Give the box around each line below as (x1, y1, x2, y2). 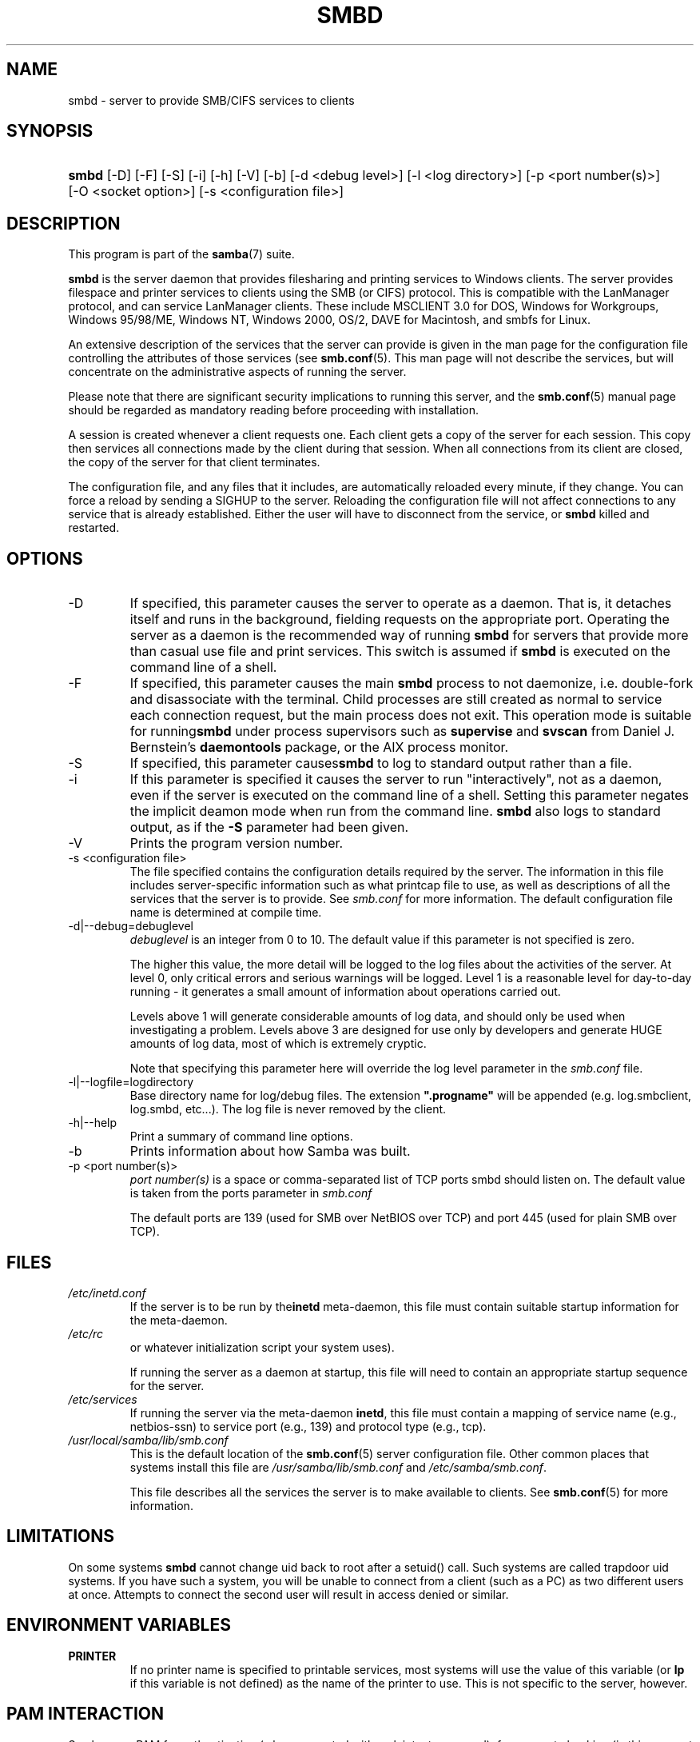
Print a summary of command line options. (129, 1129, 353, 1144)
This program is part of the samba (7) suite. (68, 247, 295, 262)
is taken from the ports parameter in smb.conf (129, 1186, 372, 1201)
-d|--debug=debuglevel (68, 919, 193, 933)
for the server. (129, 1378, 205, 1392)
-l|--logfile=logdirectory (68, 1075, 194, 1089)
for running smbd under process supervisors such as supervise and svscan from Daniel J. (129, 723, 675, 740)
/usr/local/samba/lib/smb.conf (68, 1432, 229, 1447)
